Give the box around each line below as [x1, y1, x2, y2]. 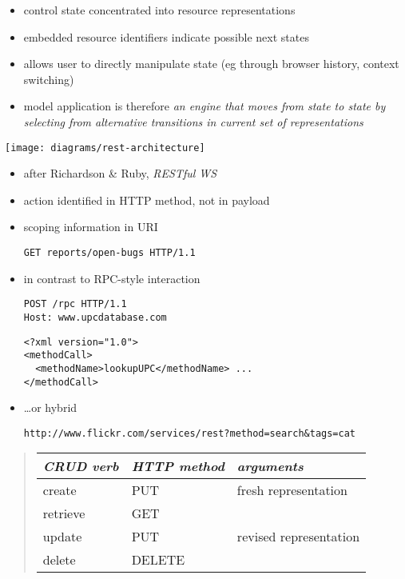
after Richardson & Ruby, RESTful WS [23, 165, 217, 182]
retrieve [42, 504, 85, 523]
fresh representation [236, 481, 347, 500]
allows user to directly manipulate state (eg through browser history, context [23, 55, 399, 72]
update [42, 527, 82, 546]
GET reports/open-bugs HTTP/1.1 [23, 247, 196, 258]
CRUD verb [42, 457, 119, 476]
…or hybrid [23, 399, 77, 416]
